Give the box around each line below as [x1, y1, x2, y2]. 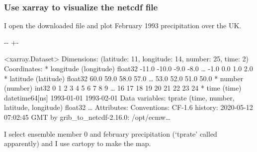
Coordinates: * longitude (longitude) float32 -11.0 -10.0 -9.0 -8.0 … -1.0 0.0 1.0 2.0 [4, 63, 253, 73]
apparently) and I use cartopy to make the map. [4, 138, 151, 149]
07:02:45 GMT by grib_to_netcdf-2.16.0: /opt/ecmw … [4, 111, 171, 122]
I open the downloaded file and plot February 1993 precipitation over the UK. [4, 20, 242, 31]
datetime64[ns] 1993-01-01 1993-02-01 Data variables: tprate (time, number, [4, 92, 235, 102]
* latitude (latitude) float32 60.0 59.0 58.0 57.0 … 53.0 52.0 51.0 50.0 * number [4, 73, 244, 83]
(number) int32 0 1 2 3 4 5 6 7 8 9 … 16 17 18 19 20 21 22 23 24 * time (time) [4, 83, 242, 93]
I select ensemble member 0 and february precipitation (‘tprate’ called [4, 128, 217, 139]
